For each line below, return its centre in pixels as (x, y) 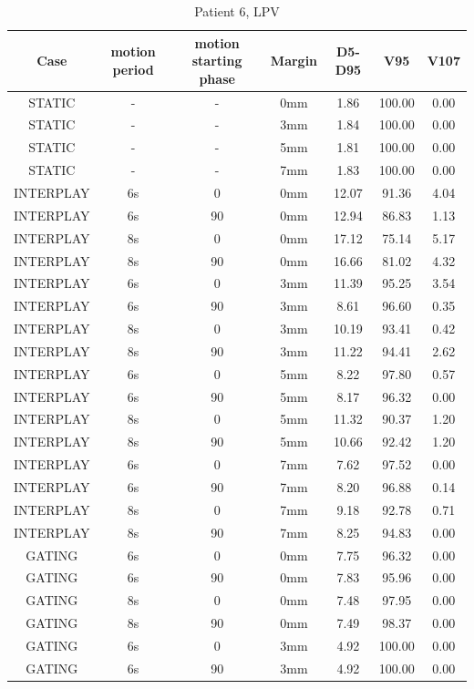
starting (217, 61)
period (133, 69)
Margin (294, 61)
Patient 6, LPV (237, 11)
